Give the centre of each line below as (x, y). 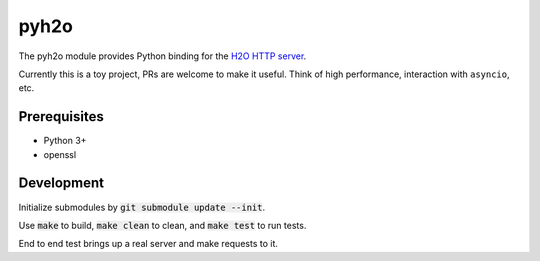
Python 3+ (65, 141)
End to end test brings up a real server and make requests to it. (148, 244)
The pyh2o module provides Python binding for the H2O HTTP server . (162, 56)
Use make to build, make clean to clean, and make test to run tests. (162, 225)
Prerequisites (61, 116)
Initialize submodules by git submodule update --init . (142, 207)
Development (61, 183)
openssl (60, 154)
